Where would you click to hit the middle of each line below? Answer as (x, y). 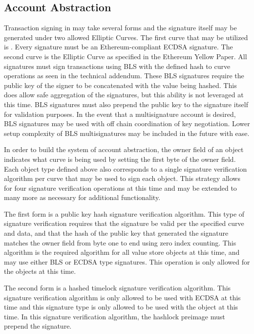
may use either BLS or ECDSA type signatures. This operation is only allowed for (127, 261)
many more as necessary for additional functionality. (82, 197)
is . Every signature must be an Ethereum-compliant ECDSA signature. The (118, 47)
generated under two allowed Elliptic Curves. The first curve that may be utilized (126, 37)
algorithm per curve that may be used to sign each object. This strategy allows (122, 178)
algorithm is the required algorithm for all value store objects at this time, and (122, 252)
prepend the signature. (38, 326)
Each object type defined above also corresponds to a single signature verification (126, 168)
